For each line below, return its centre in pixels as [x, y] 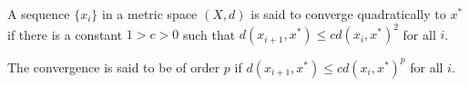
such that [209, 34]
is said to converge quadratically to [348, 14]
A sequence [39, 14]
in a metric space [150, 14]
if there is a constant [65, 34]
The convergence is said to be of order [114, 67]
